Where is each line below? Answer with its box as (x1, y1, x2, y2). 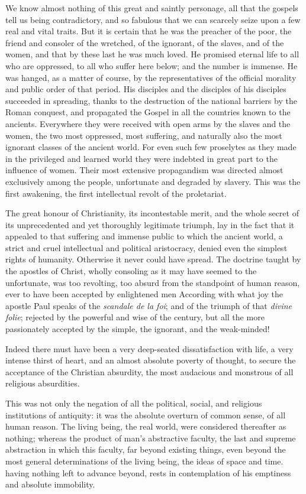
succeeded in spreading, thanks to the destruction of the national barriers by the (5, 94, 297, 106)
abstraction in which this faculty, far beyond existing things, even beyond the (5, 443, 286, 456)
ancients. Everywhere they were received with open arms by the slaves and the (5, 117, 291, 129)
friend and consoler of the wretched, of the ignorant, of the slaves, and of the (5, 36, 284, 48)
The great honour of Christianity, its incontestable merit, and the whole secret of (5, 207, 299, 219)
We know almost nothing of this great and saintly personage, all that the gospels (5, 2, 298, 14)
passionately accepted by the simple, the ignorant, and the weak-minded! (5, 323, 270, 335)
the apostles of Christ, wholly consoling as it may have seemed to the (5, 265, 257, 277)
